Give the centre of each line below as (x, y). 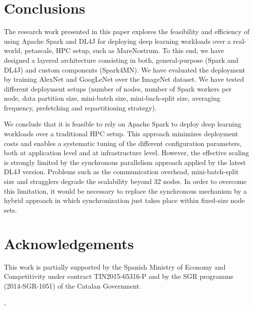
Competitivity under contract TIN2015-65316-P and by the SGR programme (119, 276)
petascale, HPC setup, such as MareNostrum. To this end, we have (124, 50)
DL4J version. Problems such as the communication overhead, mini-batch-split (121, 172)
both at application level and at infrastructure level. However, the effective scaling (127, 153)
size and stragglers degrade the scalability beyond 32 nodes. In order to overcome (125, 181)
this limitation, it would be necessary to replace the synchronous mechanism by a (126, 191)
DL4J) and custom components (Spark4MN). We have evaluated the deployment (125, 69)
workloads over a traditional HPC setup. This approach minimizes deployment (121, 134)
